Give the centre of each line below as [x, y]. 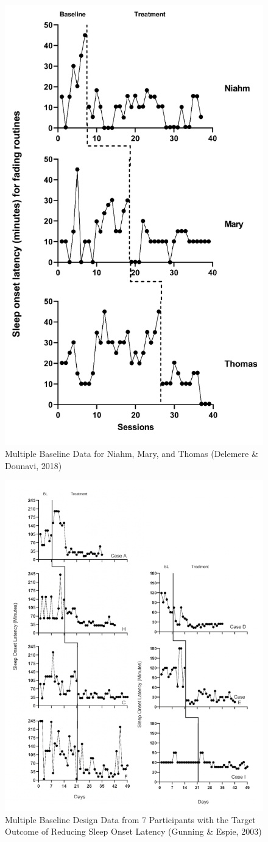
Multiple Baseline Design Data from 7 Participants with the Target [130, 819]
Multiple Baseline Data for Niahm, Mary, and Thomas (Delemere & [132, 454]
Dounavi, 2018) [33, 465]
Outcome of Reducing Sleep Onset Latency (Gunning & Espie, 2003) [133, 831]
